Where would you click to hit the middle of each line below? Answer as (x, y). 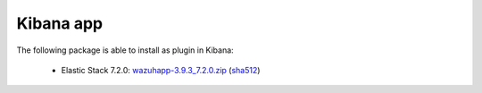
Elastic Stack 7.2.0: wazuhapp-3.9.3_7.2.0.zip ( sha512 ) (161, 70)
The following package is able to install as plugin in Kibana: (125, 50)
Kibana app (59, 23)
